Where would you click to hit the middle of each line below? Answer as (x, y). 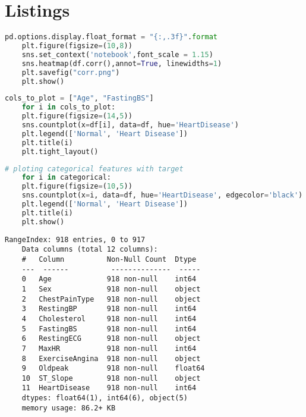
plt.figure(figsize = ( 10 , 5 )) (77, 186)
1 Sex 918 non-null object (111, 289)
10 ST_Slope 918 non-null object (111, 378)
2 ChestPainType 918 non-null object (111, 299)
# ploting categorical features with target (94, 169)
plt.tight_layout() (60, 151)
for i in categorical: (67, 178)
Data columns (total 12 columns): (90, 250)
